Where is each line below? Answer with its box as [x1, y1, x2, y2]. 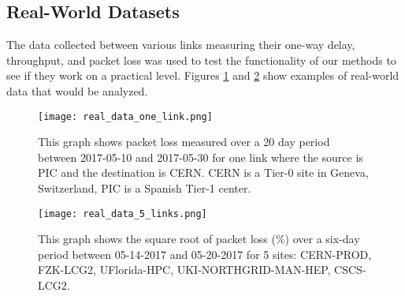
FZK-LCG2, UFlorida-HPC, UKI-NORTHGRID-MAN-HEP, [38, 261, 331, 278]
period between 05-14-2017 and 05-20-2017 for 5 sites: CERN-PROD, [38, 245, 372, 262]
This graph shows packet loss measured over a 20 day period [38, 133, 330, 150]
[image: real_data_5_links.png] [38, 208, 207, 219]
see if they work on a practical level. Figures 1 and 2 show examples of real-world [6, 67, 399, 84]
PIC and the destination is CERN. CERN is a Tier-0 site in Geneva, [38, 164, 369, 181]
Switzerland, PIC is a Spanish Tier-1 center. [38, 180, 251, 197]
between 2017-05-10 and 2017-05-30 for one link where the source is [38, 148, 363, 165]
